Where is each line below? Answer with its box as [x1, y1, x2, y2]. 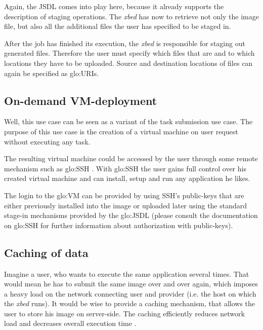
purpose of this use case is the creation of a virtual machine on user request [4, 126, 238, 136]
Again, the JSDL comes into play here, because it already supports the [4, 1, 224, 11]
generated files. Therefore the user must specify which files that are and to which [4, 48, 255, 58]
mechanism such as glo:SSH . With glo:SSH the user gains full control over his [4, 163, 246, 173]
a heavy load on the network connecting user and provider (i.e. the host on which [4, 288, 256, 299]
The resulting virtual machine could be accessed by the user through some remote [4, 153, 258, 164]
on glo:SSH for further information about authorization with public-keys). [4, 219, 233, 230]
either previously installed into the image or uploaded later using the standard [4, 200, 247, 210]
